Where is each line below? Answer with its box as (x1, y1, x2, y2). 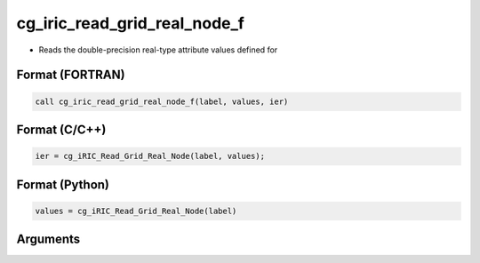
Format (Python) (16, 177, 110, 192)
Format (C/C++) (16, 122, 107, 137)
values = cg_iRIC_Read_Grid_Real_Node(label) (35, 205, 237, 216)
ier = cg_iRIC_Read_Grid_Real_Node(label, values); (35, 151, 266, 162)
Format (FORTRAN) (16, 68, 125, 83)
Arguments (16, 232, 81, 247)
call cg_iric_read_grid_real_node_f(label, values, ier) (35, 96, 289, 107)
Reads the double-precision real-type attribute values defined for (38, 44, 278, 55)
